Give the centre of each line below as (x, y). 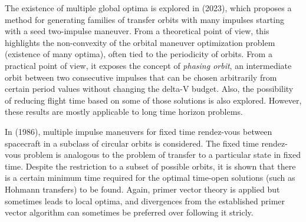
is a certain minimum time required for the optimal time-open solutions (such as (150, 178)
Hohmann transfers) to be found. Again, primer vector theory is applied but (142, 189)
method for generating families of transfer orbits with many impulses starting (144, 19)
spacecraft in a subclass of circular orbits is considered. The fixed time (132, 143)
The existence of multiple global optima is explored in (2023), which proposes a (148, 8)
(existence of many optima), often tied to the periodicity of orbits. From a (139, 54)
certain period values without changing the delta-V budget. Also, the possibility (149, 89)
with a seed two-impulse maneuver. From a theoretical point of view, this (137, 31)
